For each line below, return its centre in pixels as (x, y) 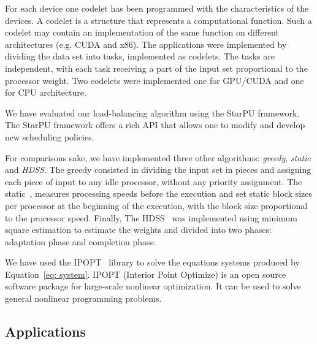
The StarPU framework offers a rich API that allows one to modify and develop (155, 125)
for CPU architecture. (46, 92)
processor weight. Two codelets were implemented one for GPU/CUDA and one (155, 80)
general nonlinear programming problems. (83, 298)
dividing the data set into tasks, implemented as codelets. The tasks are (140, 56)
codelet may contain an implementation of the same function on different (142, 32)
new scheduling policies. (50, 136)
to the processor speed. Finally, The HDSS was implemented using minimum (151, 217)
